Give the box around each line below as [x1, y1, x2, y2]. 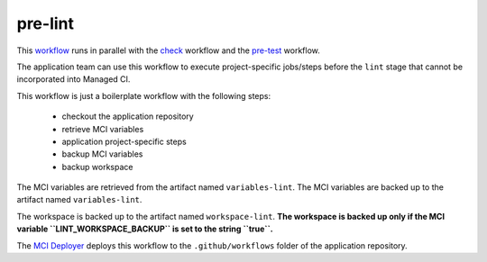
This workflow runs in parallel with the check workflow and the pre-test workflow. [16, 45, 320, 56]
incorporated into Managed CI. [16, 74, 131, 85]
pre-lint [16, 14, 75, 33]
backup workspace [61, 161, 133, 172]
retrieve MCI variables [61, 123, 144, 134]
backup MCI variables [61, 149, 143, 159]
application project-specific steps [61, 136, 187, 147]
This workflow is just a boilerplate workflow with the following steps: [16, 90, 271, 101]
